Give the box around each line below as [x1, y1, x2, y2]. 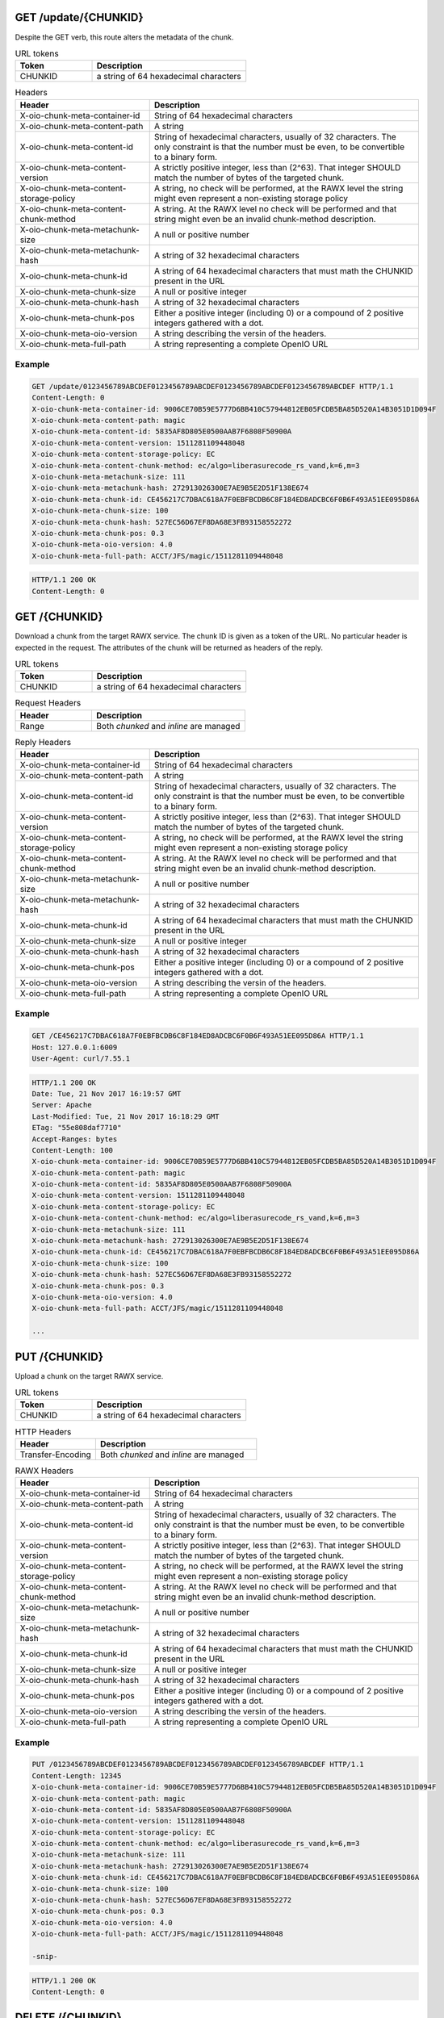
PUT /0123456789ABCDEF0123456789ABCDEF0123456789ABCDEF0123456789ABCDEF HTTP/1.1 [31, 1760, 365, 1769]
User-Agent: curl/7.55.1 [31, 1053, 131, 1063]
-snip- [31, 1952, 58, 1961]
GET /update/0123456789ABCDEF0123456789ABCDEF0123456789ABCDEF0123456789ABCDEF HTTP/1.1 [31, 382, 395, 391]
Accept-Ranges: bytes [31, 1134, 118, 1144]
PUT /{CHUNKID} [15, 1350, 104, 1363]
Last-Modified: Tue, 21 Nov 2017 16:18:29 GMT [31, 1112, 220, 1121]
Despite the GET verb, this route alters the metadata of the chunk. [15, 32, 234, 42]
